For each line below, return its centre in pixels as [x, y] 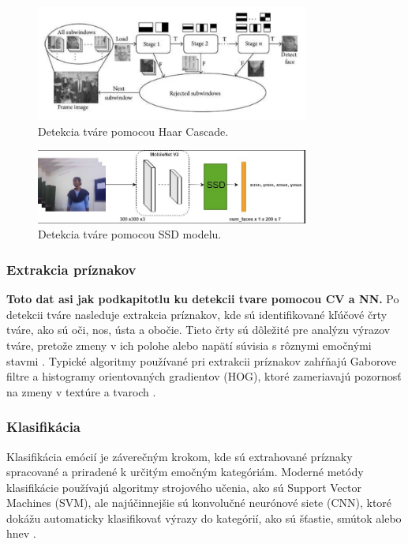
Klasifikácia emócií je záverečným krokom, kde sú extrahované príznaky [180, 456]
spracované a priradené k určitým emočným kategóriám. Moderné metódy [185, 472]
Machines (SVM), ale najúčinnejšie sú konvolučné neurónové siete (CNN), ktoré [199, 503]
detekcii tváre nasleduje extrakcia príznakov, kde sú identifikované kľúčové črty [197, 314]
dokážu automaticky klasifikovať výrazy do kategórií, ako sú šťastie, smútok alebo [204, 518]
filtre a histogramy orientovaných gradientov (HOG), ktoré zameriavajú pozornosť [204, 376]
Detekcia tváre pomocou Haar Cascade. [133, 131]
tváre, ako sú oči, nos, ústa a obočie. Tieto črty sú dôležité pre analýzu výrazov [198, 330]
